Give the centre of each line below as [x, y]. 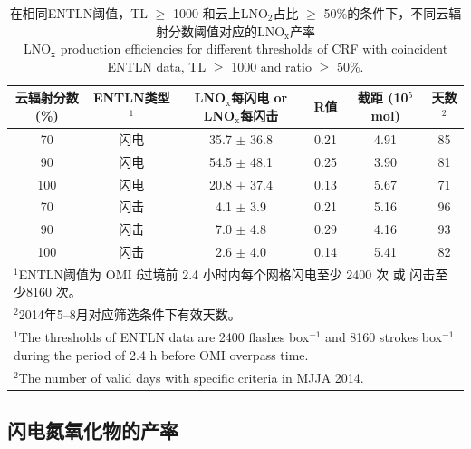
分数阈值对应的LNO [226, 30]
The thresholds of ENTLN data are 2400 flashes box [164, 337]
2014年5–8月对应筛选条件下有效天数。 [130, 314]
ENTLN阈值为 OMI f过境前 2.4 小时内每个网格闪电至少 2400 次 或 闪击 [227, 273]
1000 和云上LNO [221, 13]
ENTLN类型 [131, 98]
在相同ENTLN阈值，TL [79, 13]
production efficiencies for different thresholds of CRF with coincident [254, 49]
